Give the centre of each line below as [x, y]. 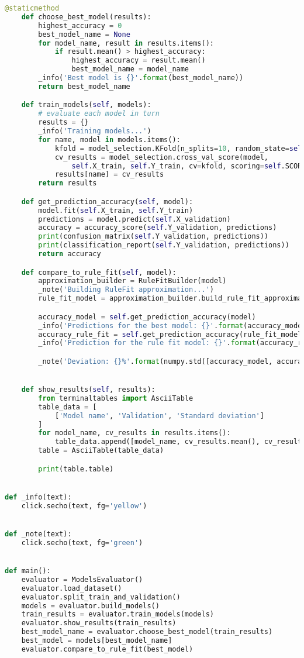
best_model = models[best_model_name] [97, 641]
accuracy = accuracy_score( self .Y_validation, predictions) [158, 228]
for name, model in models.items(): [109, 139]
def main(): [28, 571]
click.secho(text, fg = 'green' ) [82, 542]
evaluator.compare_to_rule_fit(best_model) [107, 649]
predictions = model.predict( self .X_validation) [134, 219]
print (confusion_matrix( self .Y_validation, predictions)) [153, 237]
